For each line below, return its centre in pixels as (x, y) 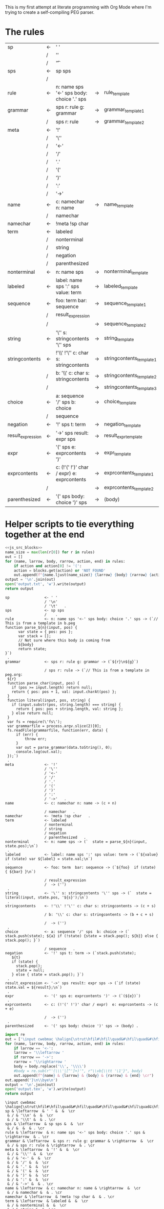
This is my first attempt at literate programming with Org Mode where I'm (78, 7)
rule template (117, 93)
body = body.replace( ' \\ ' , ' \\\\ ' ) (50, 1067)
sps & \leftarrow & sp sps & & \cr (44, 1124)
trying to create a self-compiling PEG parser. (50, 12)
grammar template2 (124, 121)
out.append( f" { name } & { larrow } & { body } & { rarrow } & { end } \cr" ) (84, 1075)
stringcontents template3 (131, 387)
